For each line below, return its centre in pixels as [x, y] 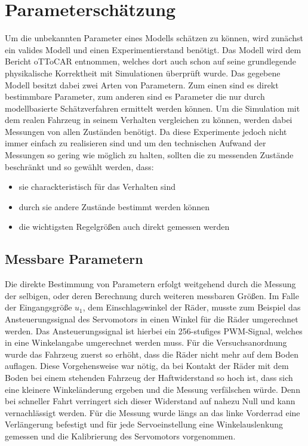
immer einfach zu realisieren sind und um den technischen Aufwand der [135, 143]
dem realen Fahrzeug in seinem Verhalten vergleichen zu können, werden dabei [149, 120]
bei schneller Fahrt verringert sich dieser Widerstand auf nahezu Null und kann [150, 401]
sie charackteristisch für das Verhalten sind [97, 187]
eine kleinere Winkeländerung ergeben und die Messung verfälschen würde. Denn [153, 389]
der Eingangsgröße [38, 307]
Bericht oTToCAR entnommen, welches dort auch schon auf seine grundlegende [150, 61]
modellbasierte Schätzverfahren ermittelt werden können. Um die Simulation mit [153, 108]
